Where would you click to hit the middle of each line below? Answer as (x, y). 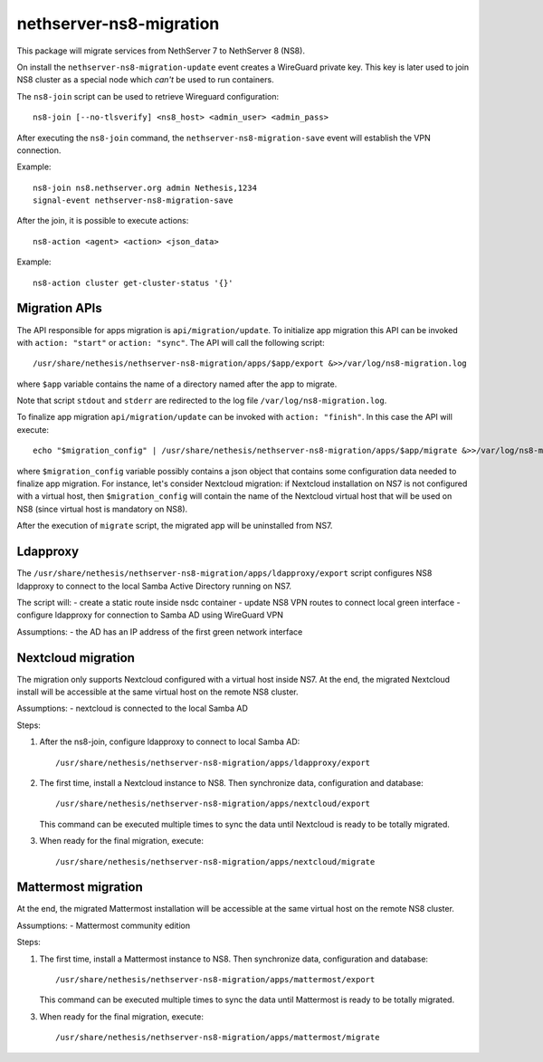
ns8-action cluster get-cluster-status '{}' (133, 282)
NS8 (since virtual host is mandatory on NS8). (102, 509)
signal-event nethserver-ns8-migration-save (133, 201)
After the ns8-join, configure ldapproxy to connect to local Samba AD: (170, 741)
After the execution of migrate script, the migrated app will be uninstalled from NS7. (175, 526)
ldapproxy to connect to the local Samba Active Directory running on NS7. (154, 586)
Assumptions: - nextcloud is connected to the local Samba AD (133, 708)
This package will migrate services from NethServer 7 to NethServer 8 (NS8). (161, 51)
